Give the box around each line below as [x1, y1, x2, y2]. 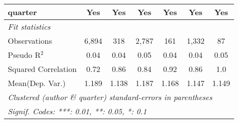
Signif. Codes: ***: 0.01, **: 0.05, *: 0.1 [8, 105, 147, 117]
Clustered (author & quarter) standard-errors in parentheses [8, 91, 212, 103]
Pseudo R [8, 49, 41, 60]
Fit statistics [8, 21, 51, 32]
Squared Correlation [8, 63, 77, 74]
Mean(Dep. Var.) [8, 77, 66, 88]
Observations [8, 35, 52, 46]
